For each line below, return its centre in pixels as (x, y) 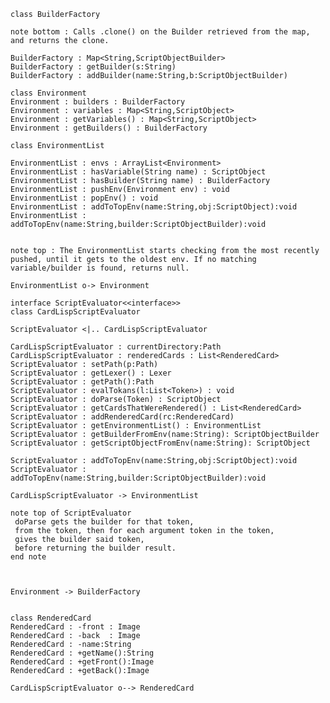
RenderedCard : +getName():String (82, 653)
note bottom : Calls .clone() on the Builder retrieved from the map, (160, 32)
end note (28, 557)
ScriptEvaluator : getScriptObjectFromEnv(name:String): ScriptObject (160, 443)
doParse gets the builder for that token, (104, 522)
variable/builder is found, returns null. (100, 268)
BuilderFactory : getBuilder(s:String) (93, 67)
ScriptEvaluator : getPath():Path (82, 382)
